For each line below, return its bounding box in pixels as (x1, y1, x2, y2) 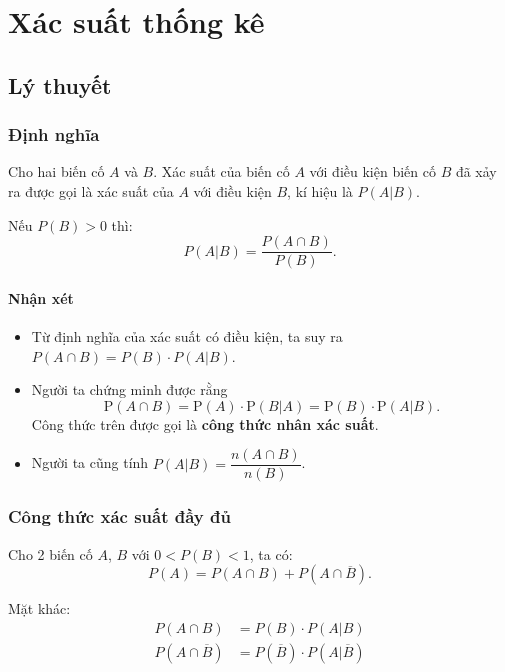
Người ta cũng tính (31, 452, 149, 473)
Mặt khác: (8, 598, 71, 619)
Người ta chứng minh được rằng (31, 379, 228, 400)
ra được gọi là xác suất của (8, 180, 174, 201)
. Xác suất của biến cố (153, 161, 290, 182)
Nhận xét (8, 287, 74, 308)
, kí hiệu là (287, 180, 353, 201)
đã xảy (455, 161, 497, 182)
